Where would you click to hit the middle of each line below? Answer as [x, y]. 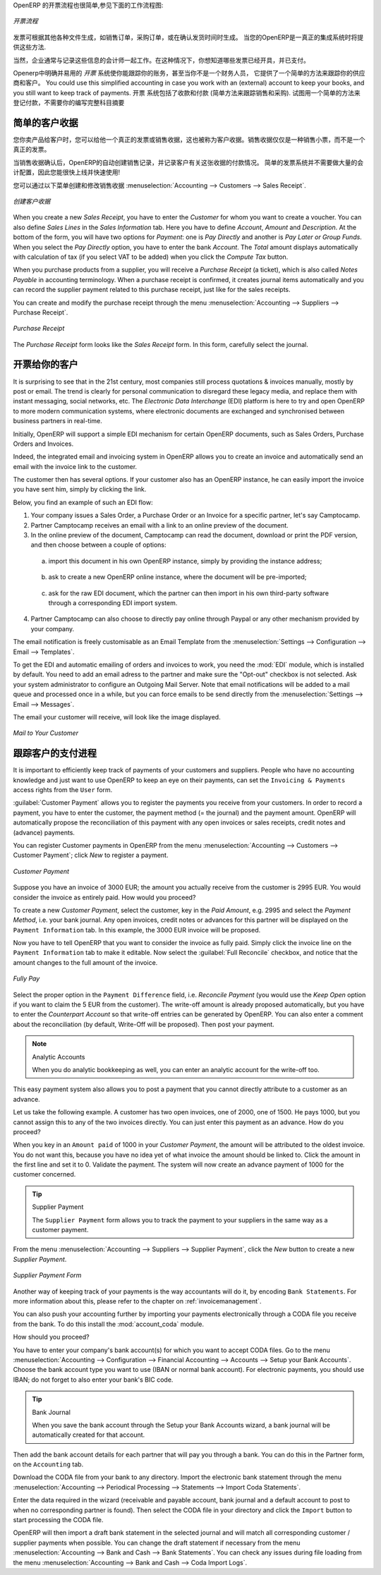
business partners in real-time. [58, 421]
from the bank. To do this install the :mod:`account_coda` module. [109, 1324]
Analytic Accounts [59, 1057]
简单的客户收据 [46, 122]
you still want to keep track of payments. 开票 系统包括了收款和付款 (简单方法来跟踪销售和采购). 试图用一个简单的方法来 [187, 92]
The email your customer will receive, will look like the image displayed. [117, 717]
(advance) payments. [44, 832]
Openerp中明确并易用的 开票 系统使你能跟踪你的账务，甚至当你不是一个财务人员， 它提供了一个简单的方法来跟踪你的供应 [189, 73]
